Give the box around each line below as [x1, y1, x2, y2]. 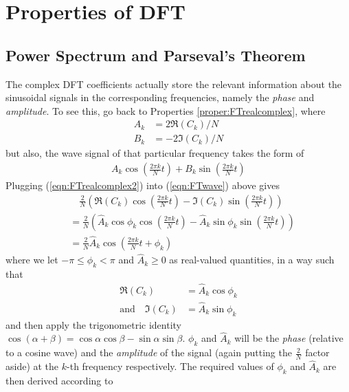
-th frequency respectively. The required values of [67, 359, 274, 373]
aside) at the [5, 359, 59, 373]
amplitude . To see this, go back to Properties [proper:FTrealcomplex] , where [5, 103, 326, 118]
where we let [5, 252, 58, 267]
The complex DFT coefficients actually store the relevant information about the [5, 76, 342, 91]
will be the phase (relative [234, 331, 344, 345]
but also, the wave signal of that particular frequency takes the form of [5, 146, 304, 160]
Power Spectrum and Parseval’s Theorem [5, 44, 306, 65]
